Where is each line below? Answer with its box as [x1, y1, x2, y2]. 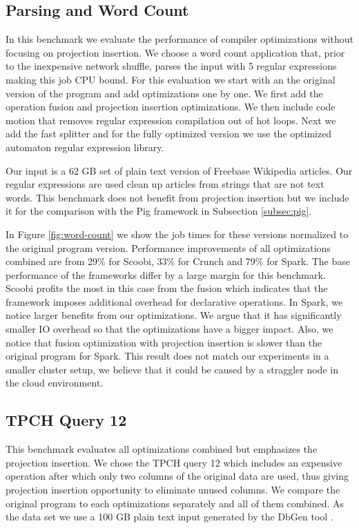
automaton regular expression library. [6, 139, 164, 154]
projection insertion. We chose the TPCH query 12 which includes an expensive [6, 455, 342, 469]
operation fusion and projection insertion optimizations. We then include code [6, 99, 336, 114]
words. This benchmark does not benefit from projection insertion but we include [6, 190, 349, 204]
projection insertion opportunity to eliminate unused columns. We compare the [6, 482, 340, 497]
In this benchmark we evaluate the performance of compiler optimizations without [6, 32, 353, 46]
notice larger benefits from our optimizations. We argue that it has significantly [6, 308, 342, 322]
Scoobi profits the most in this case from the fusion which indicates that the [6, 281, 328, 295]
